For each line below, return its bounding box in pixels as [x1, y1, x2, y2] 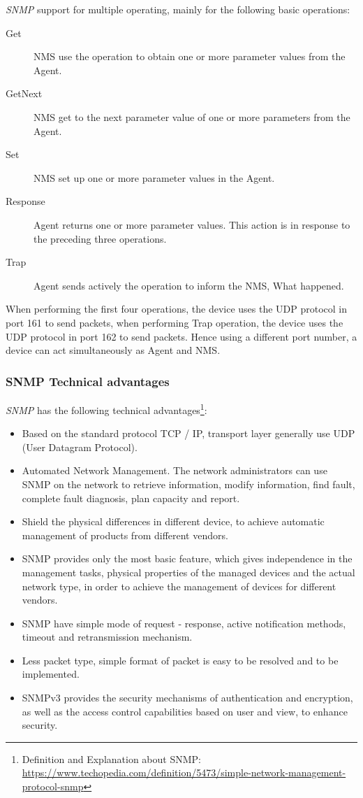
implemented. [22, 667, 80, 681]
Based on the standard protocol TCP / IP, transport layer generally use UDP [22, 426, 355, 441]
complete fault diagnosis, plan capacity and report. [22, 490, 240, 505]
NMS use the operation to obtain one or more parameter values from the [34, 49, 346, 64]
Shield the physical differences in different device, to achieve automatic [22, 514, 325, 529]
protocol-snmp [22, 779, 84, 794]
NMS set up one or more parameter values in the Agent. [34, 170, 275, 185]
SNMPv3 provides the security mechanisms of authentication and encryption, [22, 690, 353, 705]
